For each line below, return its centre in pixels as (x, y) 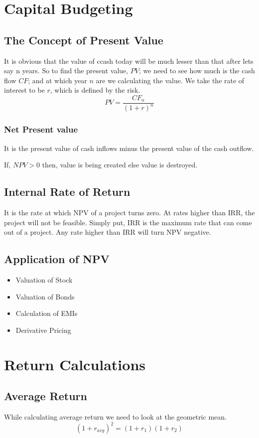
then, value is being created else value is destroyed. (120, 165)
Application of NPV (57, 259)
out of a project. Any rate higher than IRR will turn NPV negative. (108, 232)
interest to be (24, 90)
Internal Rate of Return (67, 192)
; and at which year (58, 80)
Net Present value (41, 129)
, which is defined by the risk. (95, 90)
